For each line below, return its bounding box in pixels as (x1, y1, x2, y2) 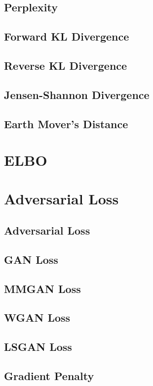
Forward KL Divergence (4, 29, 129, 44)
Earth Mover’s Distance (4, 116, 128, 131)
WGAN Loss (4, 310, 71, 325)
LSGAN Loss (4, 339, 72, 354)
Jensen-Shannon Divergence (4, 87, 150, 102)
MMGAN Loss (4, 281, 81, 296)
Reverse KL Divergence (4, 57, 127, 73)
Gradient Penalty (4, 368, 94, 383)
